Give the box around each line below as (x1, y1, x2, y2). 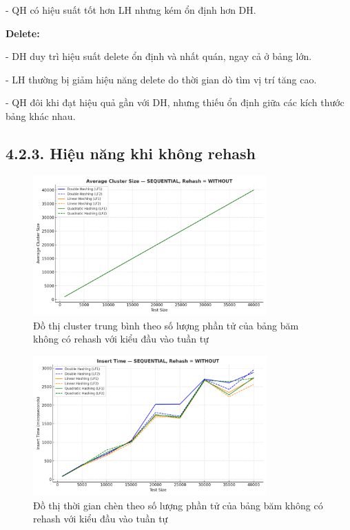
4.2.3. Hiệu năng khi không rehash (6, 142, 256, 163)
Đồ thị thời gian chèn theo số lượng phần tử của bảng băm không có (33, 498, 323, 512)
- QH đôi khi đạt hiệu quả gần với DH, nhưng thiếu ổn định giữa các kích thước (6, 95, 344, 110)
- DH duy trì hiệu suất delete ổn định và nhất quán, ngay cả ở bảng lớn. (6, 49, 312, 63)
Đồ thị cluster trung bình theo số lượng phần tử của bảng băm (33, 318, 299, 332)
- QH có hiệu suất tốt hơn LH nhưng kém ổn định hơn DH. (6, 3, 256, 17)
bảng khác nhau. (6, 108, 76, 123)
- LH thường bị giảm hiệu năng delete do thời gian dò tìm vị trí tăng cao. (6, 72, 317, 86)
